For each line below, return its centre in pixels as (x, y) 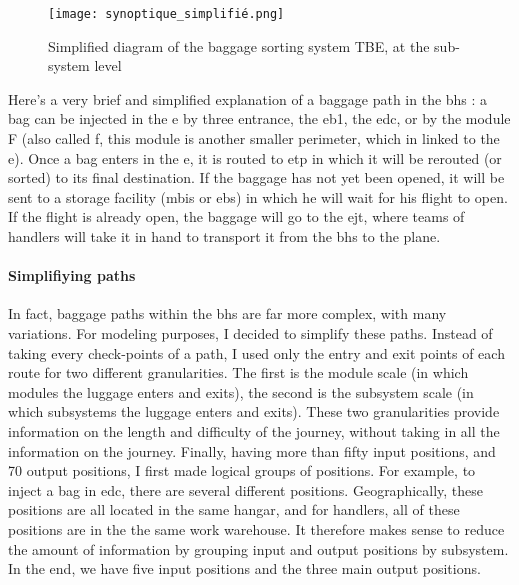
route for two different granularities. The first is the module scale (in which (238, 372)
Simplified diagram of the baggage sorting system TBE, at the (239, 45)
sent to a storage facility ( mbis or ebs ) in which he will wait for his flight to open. (258, 196)
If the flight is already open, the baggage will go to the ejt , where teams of (236, 216)
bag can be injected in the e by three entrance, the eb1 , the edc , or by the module (259, 118)
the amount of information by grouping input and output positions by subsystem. (258, 548)
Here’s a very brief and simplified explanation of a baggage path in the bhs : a (248, 98)
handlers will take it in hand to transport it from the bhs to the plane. (224, 236)
